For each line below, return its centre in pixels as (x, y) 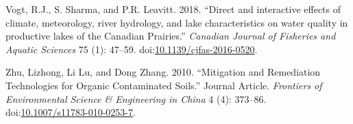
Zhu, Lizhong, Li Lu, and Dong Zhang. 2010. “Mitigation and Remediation (163, 72)
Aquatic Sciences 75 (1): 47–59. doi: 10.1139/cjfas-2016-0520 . (132, 49)
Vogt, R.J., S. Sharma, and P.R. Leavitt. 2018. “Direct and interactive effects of (173, 9)
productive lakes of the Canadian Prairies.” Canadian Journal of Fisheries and (171, 36)
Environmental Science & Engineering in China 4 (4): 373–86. (136, 98)
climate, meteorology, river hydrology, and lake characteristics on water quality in (177, 22)
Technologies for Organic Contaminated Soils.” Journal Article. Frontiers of (164, 85)
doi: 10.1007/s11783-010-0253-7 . (71, 112)
